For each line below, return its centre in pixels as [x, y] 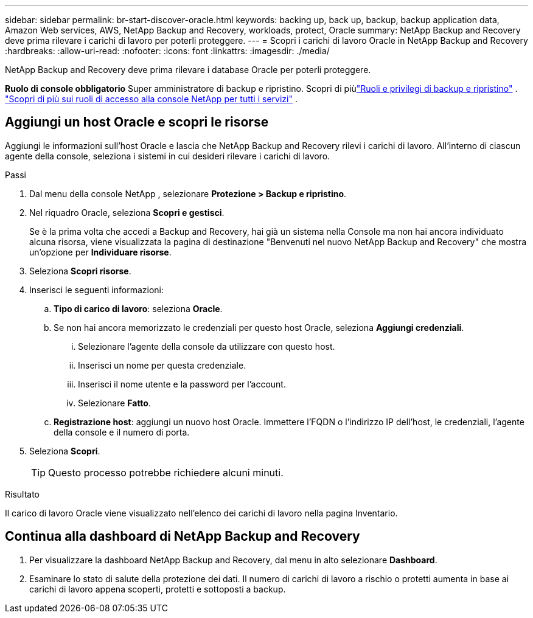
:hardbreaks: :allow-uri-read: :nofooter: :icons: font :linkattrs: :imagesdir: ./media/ [167, 51]
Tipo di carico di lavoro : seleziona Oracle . [138, 308]
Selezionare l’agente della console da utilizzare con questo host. [207, 346]
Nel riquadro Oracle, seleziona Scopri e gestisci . [127, 212]
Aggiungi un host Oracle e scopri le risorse [137, 122]
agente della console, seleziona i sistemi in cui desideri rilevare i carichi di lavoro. [168, 156]
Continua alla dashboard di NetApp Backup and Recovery [183, 536]
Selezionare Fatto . [114, 403]
